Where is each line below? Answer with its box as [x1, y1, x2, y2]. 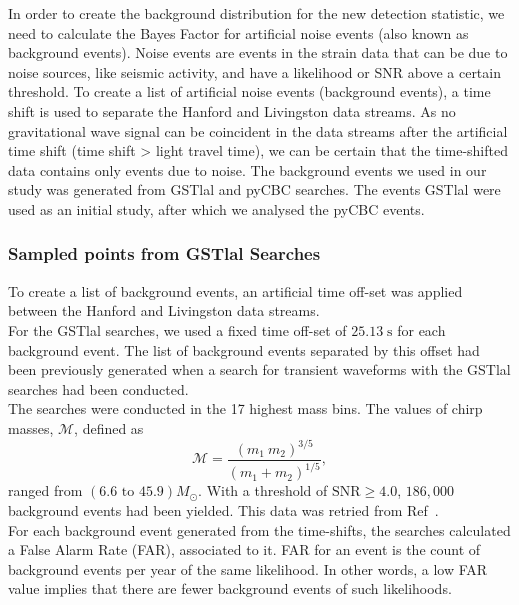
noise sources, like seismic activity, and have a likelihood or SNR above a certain [8, 61, 501, 82]
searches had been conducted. [8, 378, 189, 399]
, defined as [74, 417, 144, 438]
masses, [8, 417, 54, 438]
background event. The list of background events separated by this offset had [8, 339, 480, 360]
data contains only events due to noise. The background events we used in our [8, 159, 487, 180]
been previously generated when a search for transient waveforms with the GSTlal [8, 359, 511, 380]
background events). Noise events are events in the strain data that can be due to [8, 42, 508, 63]
